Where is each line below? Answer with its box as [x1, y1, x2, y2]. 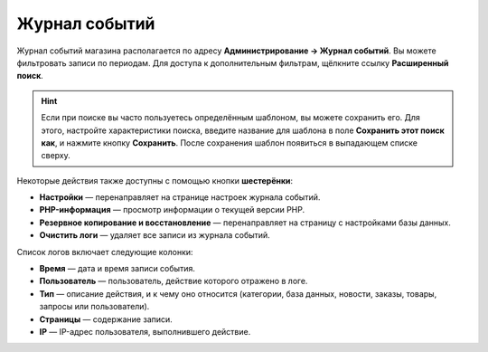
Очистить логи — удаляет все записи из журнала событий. [39, 230, 270, 241]
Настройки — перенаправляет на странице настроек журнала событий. [39, 192, 321, 203]
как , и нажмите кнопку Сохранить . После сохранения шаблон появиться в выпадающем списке [41, 137, 418, 148]
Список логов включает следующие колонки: [16, 246, 193, 257]
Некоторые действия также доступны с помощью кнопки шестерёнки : [16, 175, 294, 186]
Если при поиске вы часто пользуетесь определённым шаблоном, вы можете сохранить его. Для [41, 112, 420, 123]
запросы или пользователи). [39, 301, 150, 312]
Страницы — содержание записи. [39, 313, 174, 325]
